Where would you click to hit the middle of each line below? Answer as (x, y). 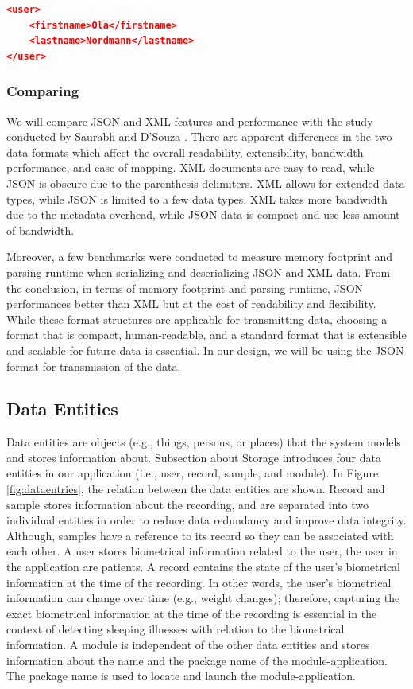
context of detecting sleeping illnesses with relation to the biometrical (176, 629)
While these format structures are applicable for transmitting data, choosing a (197, 319)
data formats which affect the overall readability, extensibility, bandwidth (185, 152)
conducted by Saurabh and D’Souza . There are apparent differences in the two (199, 136)
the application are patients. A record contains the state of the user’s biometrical (204, 567)
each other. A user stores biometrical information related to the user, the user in (202, 551)
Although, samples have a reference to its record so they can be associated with (200, 535)
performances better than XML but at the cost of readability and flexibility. (191, 304)
